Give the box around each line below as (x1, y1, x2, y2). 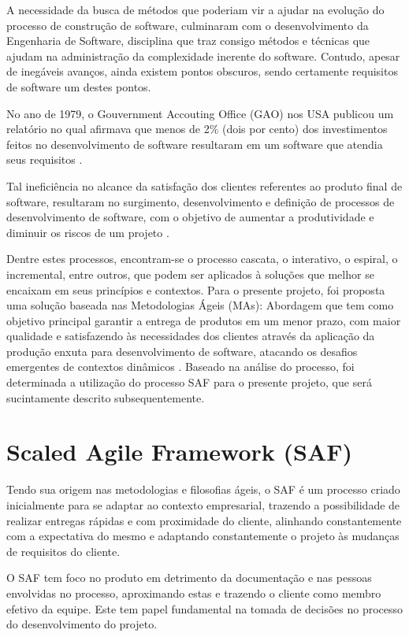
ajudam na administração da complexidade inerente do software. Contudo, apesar (6, 47, 400, 64)
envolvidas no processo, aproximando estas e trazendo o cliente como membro (6, 584, 381, 601)
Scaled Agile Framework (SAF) (6, 435, 353, 468)
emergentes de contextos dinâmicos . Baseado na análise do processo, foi (6, 358, 355, 375)
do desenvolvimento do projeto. (6, 616, 158, 632)
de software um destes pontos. (6, 78, 151, 94)
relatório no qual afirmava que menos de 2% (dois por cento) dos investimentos (6, 120, 388, 137)
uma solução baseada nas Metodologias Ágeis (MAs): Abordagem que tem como (6, 297, 394, 313)
